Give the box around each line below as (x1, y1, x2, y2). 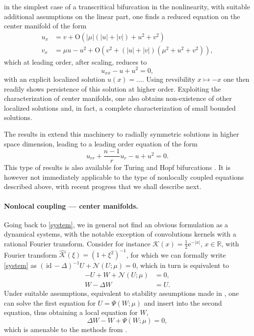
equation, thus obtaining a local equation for (4, 307, 138, 317)
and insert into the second (144, 297, 222, 308)
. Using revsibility (142, 73, 196, 84)
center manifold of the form (4, 21, 87, 31)
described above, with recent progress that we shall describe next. (4, 181, 202, 192)
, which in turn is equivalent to (136, 260, 229, 270)
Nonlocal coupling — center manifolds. (4, 200, 138, 211)
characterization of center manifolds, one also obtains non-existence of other (4, 93, 232, 103)
